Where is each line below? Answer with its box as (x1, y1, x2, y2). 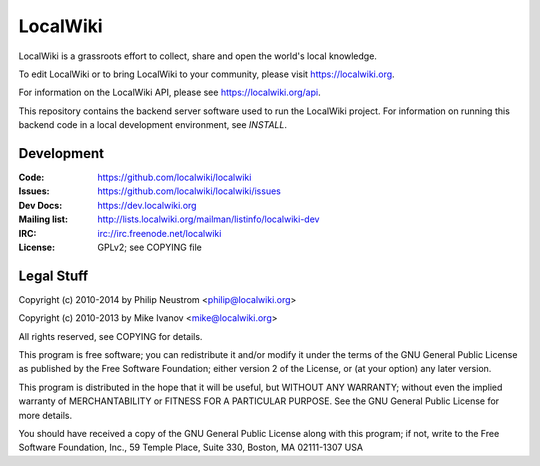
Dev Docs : (18, 199, 63, 211)
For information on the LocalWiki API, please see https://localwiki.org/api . (18, 86, 321, 99)
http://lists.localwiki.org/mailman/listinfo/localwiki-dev (97, 213, 320, 225)
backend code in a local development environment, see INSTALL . (18, 119, 287, 131)
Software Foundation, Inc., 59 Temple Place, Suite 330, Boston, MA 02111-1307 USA (18, 441, 364, 454)
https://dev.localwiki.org (97, 199, 197, 211)
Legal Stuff (18, 267, 89, 284)
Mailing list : (18, 213, 69, 225)
